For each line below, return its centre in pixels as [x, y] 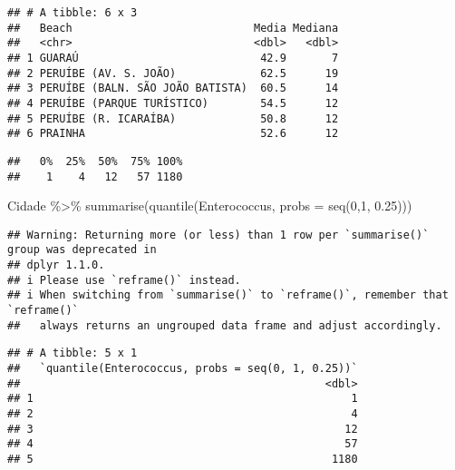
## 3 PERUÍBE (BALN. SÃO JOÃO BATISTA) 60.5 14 [173, 88]
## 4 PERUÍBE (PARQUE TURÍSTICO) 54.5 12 [173, 103]
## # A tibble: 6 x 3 [73, 13]
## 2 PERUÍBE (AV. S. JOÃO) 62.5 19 [173, 73]
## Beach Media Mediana [173, 28]
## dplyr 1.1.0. [56, 265]
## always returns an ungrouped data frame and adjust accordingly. [225, 325]
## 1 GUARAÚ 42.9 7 [173, 58]
